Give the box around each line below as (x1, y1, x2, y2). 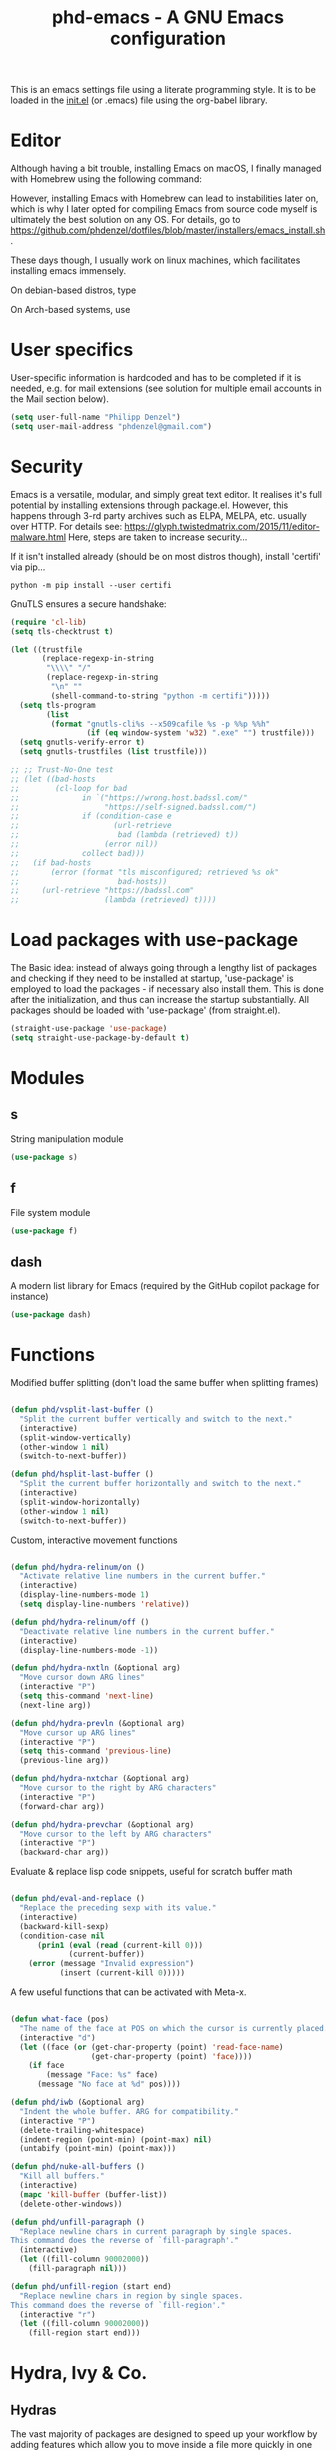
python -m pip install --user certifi (10, 580, 172, 590)
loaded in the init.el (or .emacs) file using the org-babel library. (10, 94, 268, 106)
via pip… (10, 561, 46, 573)
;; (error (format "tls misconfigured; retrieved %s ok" (10, 867, 280, 877)
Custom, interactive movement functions (10, 1534, 178, 1546)
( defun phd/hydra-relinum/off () (10, 1617, 150, 1627)
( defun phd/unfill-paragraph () (10, 2217, 145, 2227)
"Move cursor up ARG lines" (19, 1727, 137, 1738)
